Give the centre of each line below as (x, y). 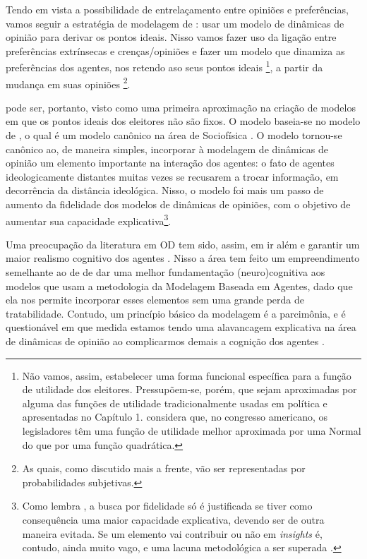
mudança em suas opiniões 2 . (68, 83)
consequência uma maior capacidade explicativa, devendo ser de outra (173, 519)
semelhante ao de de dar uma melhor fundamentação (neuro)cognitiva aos (166, 272)
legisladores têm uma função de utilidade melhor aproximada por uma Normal (192, 431)
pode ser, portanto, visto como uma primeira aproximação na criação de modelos (181, 107)
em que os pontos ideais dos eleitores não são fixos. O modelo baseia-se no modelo (183, 121)
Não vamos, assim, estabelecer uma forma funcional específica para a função (187, 375)
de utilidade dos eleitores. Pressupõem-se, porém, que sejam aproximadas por (189, 389)
